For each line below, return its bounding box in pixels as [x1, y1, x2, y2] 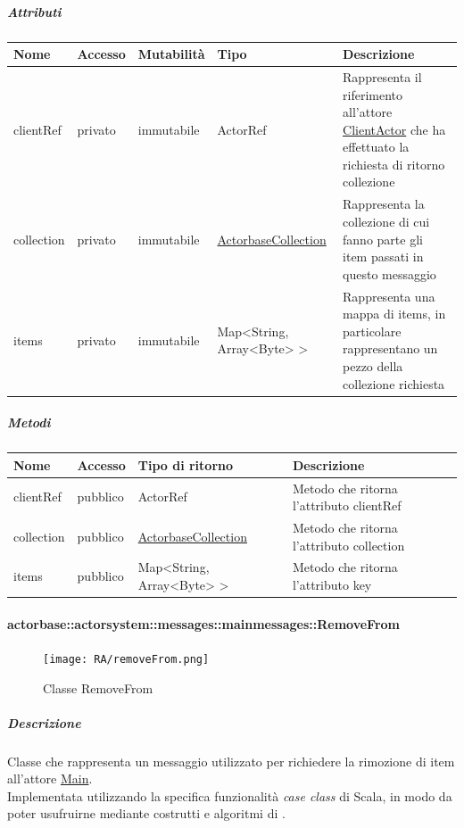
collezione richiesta [343, 374, 445, 393]
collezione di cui [343, 211, 430, 230]
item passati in [343, 247, 424, 266]
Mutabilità [137, 45, 205, 63]
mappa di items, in [343, 304, 446, 323]
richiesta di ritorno [343, 154, 445, 173]
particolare [343, 321, 402, 340]
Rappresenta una [343, 286, 435, 305]
